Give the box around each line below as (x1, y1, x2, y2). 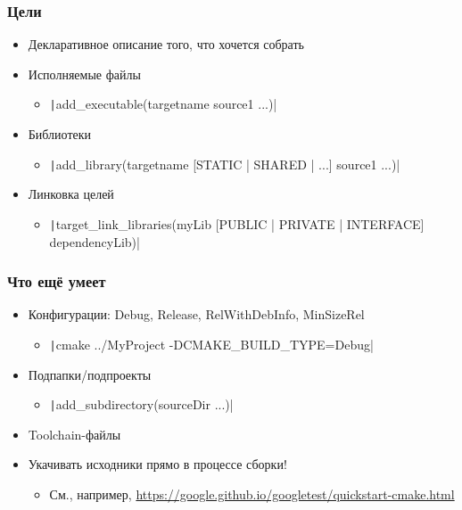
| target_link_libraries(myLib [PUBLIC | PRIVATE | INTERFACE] (49, 214, 425, 233)
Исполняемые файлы (28, 64, 141, 83)
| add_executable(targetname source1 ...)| (49, 95, 277, 113)
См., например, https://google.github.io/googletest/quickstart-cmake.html (49, 485, 455, 504)
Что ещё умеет (7, 270, 106, 292)
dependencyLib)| (49, 232, 140, 251)
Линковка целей (28, 185, 114, 203)
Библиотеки (28, 125, 92, 144)
